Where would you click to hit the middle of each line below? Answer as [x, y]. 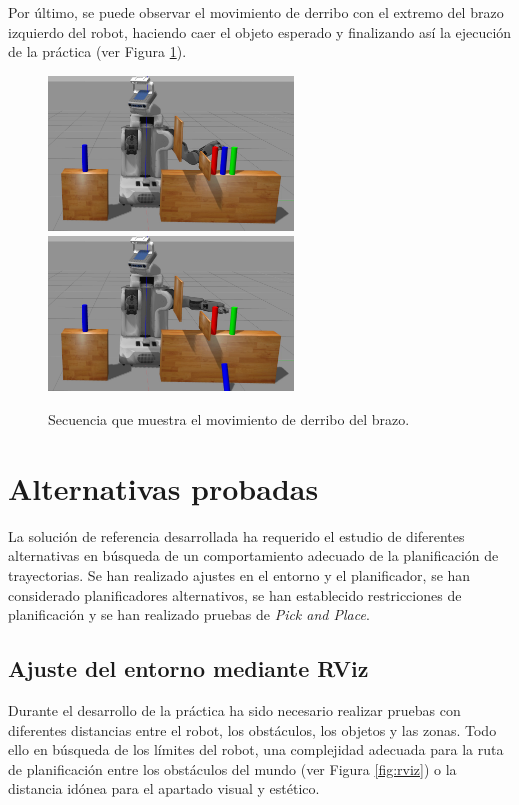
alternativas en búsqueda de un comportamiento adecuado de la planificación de [253, 555]
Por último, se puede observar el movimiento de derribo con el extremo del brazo [256, 12]
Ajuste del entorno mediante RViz [188, 668]
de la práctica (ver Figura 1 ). [97, 51]
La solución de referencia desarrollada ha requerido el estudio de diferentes [236, 535]
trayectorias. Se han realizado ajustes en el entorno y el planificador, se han [239, 574]
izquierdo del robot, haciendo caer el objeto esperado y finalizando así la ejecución [260, 31]
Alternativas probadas [163, 487]
